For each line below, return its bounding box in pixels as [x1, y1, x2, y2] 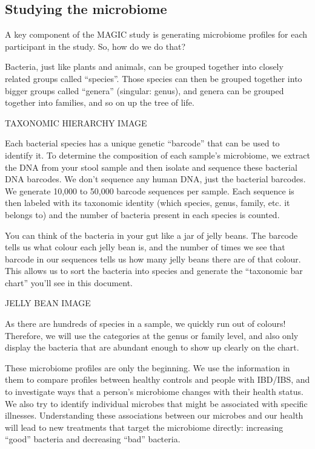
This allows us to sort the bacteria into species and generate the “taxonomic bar [5, 264, 303, 277]
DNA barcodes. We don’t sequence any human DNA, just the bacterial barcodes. [5, 173, 306, 185]
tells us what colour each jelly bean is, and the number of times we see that [5, 241, 285, 253]
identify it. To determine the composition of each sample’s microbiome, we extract [5, 148, 310, 161]
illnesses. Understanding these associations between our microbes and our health [5, 409, 303, 422]
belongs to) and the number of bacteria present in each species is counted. [5, 208, 280, 221]
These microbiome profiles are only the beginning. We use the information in [5, 361, 290, 374]
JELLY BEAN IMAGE [5, 296, 91, 309]
